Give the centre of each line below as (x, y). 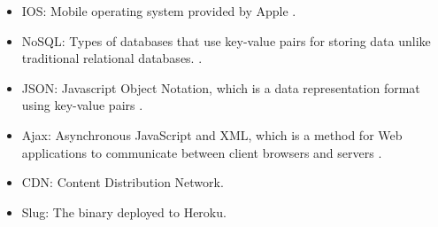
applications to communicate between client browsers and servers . (202, 152)
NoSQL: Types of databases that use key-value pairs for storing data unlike (226, 40)
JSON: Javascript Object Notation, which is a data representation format (221, 87)
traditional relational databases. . (112, 58)
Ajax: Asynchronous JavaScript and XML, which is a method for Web (212, 134)
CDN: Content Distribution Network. (123, 182)
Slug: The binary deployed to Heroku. (124, 211)
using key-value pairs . (82, 105)
